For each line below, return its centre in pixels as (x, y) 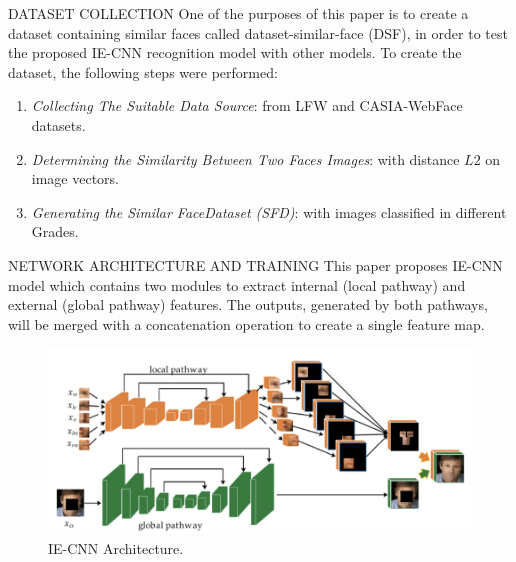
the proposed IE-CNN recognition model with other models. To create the (235, 52)
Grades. (55, 231)
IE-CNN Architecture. (116, 548)
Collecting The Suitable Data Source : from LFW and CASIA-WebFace (247, 105)
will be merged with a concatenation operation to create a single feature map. (246, 323)
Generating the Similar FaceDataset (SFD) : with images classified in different (269, 211)
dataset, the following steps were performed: (143, 71)
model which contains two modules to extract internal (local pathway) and (237, 284)
